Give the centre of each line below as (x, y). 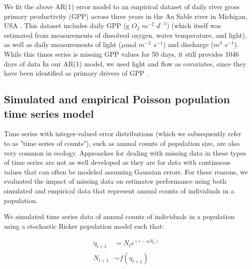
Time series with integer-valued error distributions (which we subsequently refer (123, 134)
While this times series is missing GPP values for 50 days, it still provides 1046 (122, 54)
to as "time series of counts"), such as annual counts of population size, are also (122, 143)
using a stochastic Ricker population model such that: (84, 226)
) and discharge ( (188, 44)
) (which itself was (194, 25)
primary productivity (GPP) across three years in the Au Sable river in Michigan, (126, 16)
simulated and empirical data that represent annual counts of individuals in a (119, 190)
